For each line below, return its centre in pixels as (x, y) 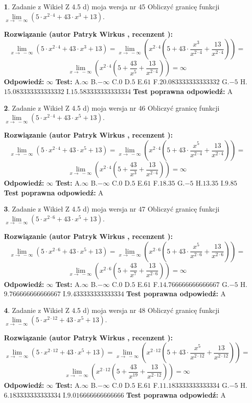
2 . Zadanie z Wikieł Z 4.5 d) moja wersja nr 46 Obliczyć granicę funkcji (112, 107)
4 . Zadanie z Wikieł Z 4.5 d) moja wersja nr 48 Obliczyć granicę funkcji (112, 310)
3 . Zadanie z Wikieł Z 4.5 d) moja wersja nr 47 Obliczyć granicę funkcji (112, 209)
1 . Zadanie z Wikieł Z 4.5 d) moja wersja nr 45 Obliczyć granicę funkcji (112, 6)
